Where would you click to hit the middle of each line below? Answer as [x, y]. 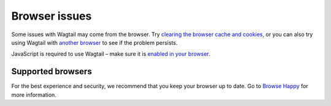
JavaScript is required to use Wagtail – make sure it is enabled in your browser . [111, 54]
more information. [34, 94]
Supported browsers [51, 71]
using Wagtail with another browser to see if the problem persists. [94, 42]
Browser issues [51, 16]
